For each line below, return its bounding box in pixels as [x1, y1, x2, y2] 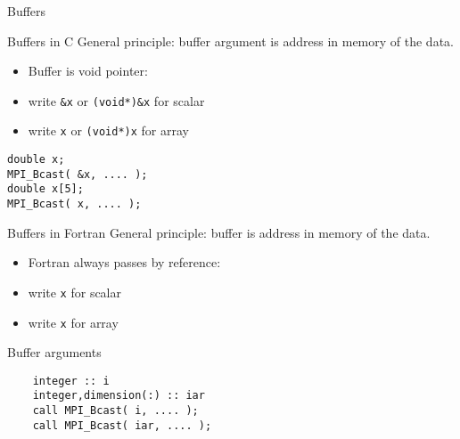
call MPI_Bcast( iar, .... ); [32, 419, 212, 432]
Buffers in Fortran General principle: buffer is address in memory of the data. [7, 223, 431, 241]
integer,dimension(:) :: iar [32, 389, 205, 402]
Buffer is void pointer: [28, 61, 148, 80]
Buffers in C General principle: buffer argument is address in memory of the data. [7, 31, 454, 50]
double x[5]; [7, 183, 84, 196]
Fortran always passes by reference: [28, 253, 221, 272]
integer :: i [32, 374, 110, 387]
